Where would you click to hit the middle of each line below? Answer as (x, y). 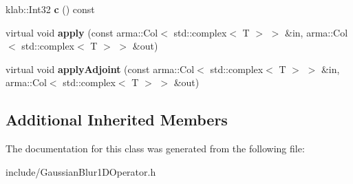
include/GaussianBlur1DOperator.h (81, 171)
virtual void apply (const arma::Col (82, 32)
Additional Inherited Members (117, 120)
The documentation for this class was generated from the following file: (155, 149)
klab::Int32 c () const (50, 9)
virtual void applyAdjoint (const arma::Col (100, 69)
